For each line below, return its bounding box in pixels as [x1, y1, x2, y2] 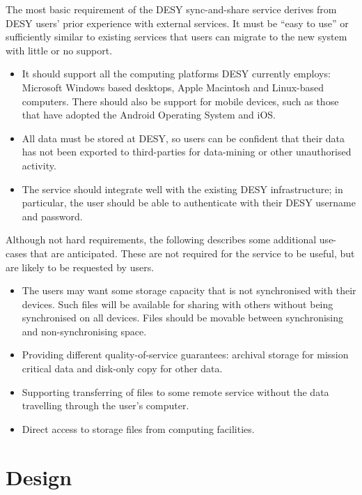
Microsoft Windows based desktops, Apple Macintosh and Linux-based [22, 79, 324, 94]
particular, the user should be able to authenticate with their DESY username [22, 195, 356, 210]
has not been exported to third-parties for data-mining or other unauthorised [22, 144, 352, 159]
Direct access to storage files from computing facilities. [22, 421, 255, 436]
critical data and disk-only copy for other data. [22, 361, 223, 376]
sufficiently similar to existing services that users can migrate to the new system [6, 29, 347, 44]
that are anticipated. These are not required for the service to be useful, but [30, 245, 355, 260]
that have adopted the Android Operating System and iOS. [22, 107, 276, 122]
